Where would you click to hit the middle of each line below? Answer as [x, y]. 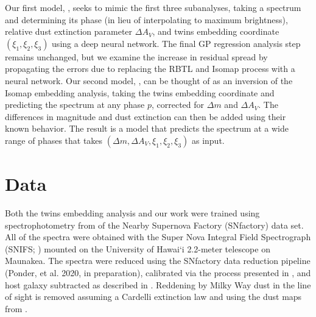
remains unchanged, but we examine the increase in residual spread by [136, 56]
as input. [208, 140]
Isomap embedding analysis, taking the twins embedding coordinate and [140, 92]
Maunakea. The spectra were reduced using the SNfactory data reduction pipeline [158, 261]
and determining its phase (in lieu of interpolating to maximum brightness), [146, 19]
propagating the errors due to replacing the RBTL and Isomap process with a [150, 69]
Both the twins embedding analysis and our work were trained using [132, 213]
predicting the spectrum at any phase [75, 105]
